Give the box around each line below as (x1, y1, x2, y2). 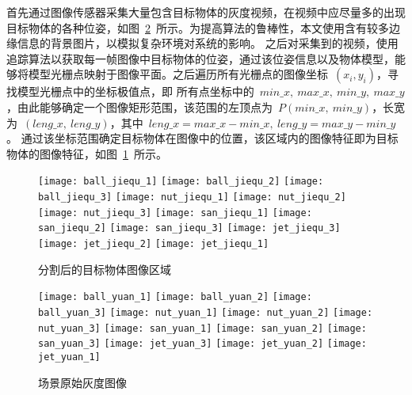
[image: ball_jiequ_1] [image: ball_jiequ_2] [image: (38, 176, 324, 188)
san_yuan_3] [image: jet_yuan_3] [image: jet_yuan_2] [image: (38, 338, 367, 350)
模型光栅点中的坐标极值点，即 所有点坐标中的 (17, 83, 254, 100)
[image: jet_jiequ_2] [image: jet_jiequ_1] (38, 237, 269, 249)
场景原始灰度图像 (38, 374, 127, 390)
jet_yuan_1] (38, 351, 101, 363)
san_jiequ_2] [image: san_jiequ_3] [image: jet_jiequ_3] (38, 222, 341, 234)
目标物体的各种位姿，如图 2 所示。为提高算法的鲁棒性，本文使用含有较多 (6, 19, 389, 36)
